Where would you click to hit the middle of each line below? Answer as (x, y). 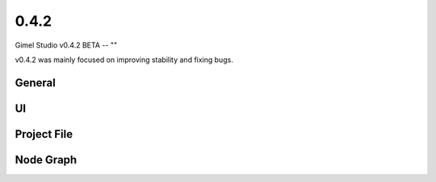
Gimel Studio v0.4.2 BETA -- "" (66, 45)
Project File (44, 134)
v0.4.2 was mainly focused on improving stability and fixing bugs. (124, 60)
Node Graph (46, 160)
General (36, 83)
